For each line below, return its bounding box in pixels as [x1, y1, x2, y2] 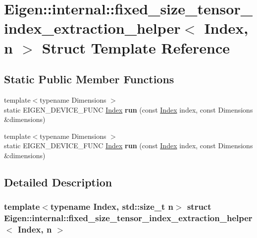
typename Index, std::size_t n [50, 200, 174, 213]
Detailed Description [4, 174, 112, 189]
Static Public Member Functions [4, 71, 174, 87]
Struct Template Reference [42, 37, 230, 58]
